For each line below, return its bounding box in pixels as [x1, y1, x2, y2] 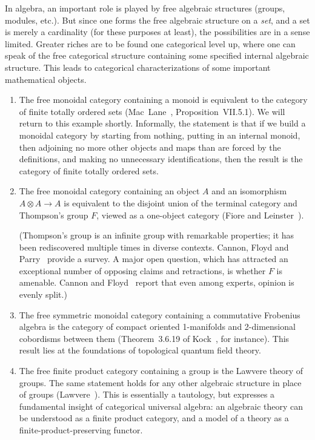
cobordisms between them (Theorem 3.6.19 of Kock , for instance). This [19, 332, 290, 344]
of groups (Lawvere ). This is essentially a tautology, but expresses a [19, 388, 275, 401]
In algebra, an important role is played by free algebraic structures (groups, [5, 2, 285, 14]
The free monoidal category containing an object [19, 185, 200, 197]
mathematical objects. [5, 73, 87, 85]
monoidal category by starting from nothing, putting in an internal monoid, [19, 128, 300, 141]
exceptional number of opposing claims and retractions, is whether [19, 264, 266, 277]
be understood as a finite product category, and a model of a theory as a [19, 412, 289, 424]
